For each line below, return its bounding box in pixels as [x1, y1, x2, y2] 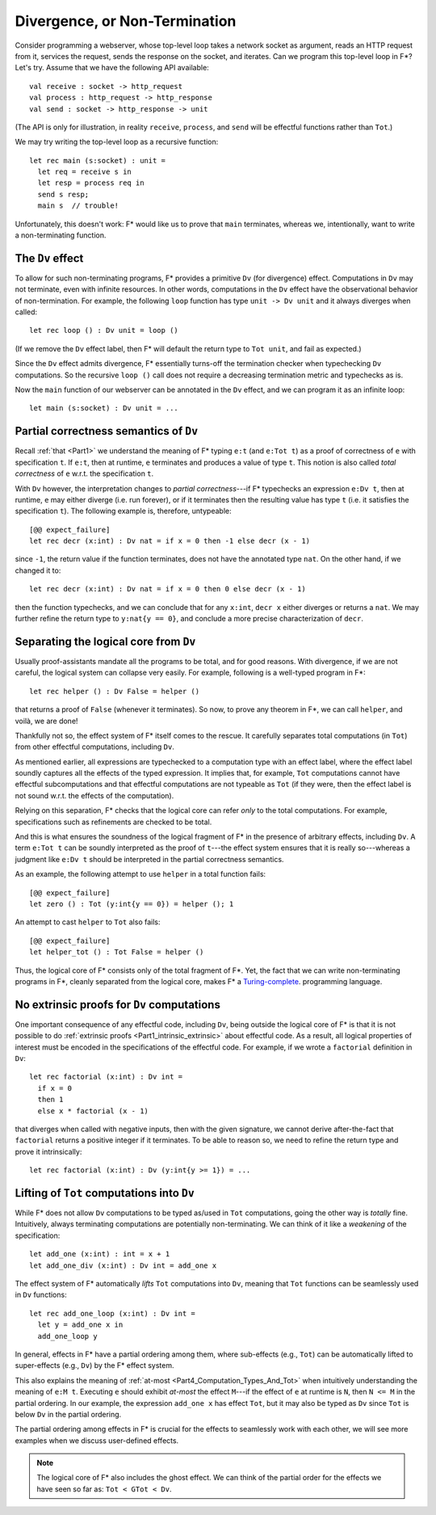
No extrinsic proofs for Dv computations [15, 998, 221, 1012]
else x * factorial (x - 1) [37, 1106, 149, 1115]
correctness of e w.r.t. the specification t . [15, 469, 154, 478]
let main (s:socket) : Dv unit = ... [29, 404, 179, 413]
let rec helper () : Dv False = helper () [29, 687, 200, 696]
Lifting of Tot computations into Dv [15, 1186, 195, 1200]
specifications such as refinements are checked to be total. [15, 817, 212, 827]
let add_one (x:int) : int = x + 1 [29, 1249, 170, 1259]
